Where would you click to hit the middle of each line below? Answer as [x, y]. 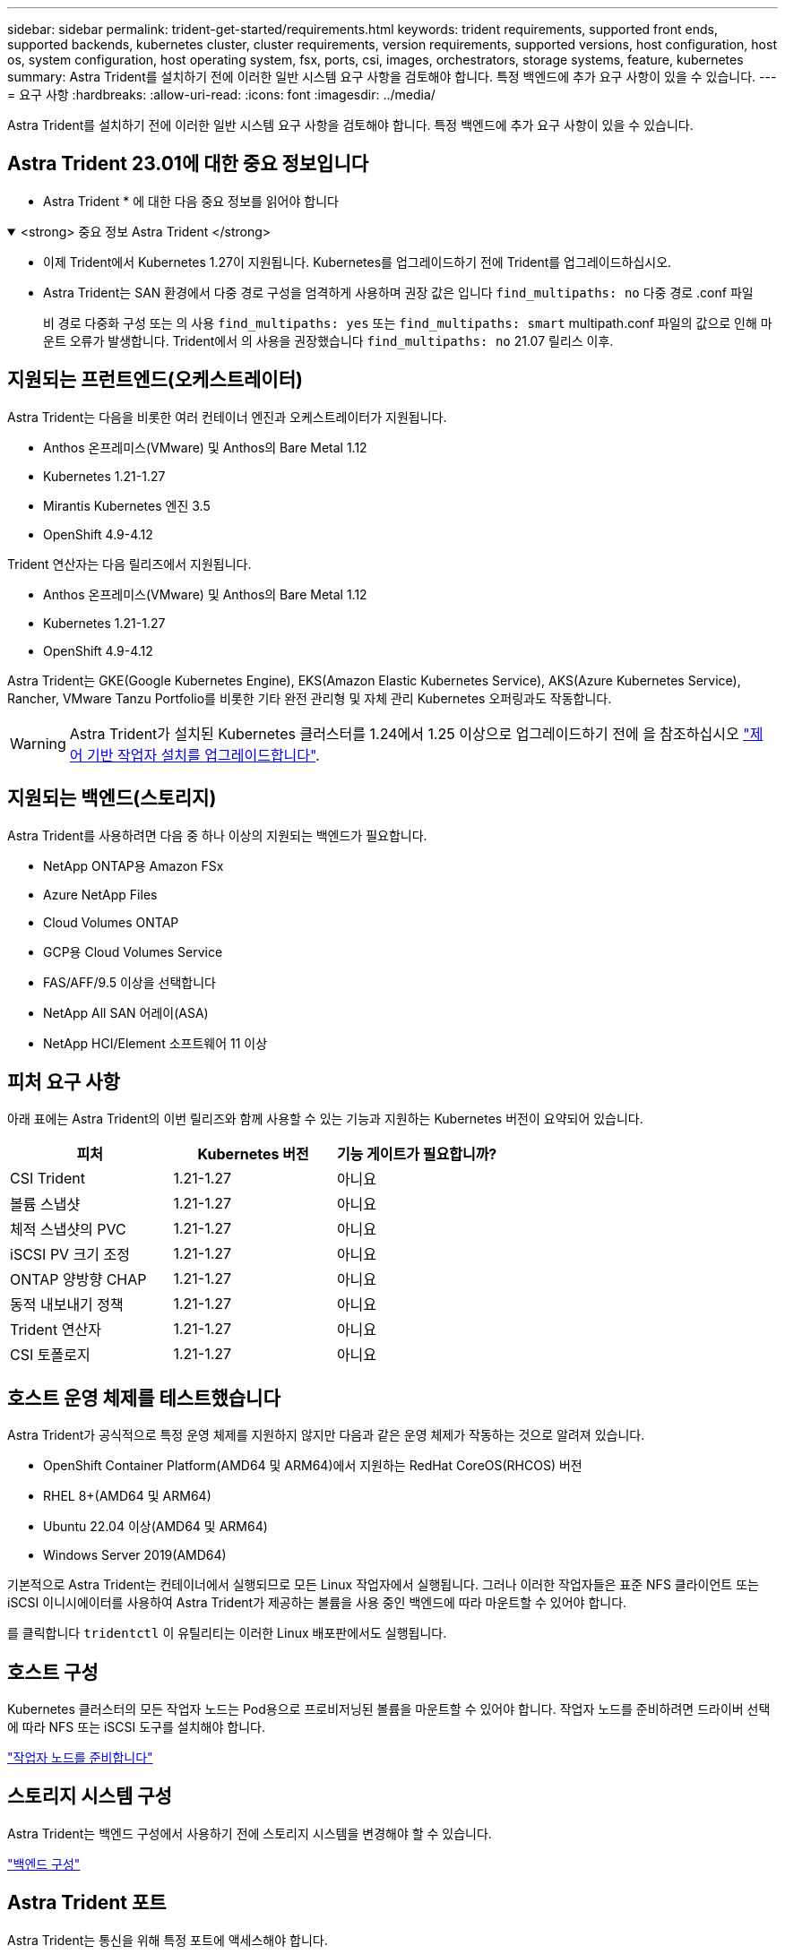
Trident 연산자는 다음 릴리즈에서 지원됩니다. [129, 564]
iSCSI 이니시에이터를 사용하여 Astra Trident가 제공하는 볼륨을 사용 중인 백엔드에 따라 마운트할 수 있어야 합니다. [317, 1603]
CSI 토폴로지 [50, 1355]
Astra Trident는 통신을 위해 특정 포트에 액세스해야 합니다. [168, 1940]
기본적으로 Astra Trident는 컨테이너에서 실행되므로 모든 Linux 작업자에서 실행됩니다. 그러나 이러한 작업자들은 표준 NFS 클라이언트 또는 [383, 1585]
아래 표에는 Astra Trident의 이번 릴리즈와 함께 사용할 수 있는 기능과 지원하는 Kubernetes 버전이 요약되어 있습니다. [325, 1119]
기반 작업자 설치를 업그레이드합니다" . [203, 755]
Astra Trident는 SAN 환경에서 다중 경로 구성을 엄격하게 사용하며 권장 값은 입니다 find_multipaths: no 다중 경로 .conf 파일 [398, 292]
